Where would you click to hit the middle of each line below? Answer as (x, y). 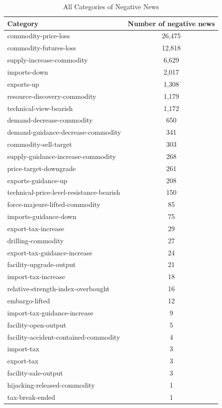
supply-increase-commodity (48, 60)
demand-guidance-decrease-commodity (64, 132)
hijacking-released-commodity (51, 384)
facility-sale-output (35, 373)
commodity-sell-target (40, 144)
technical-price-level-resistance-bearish (64, 192)
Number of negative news (171, 23)
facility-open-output (37, 324)
